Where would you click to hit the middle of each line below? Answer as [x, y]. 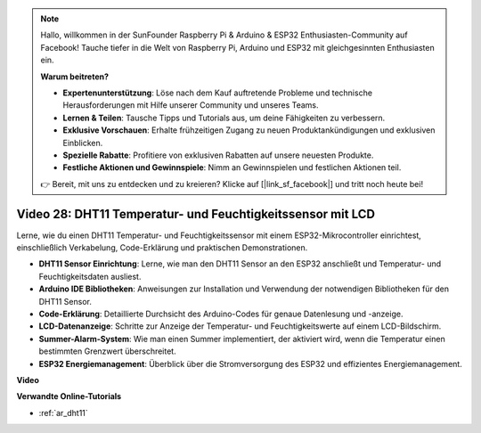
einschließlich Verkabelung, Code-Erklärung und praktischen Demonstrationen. [162, 247]
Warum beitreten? [75, 77]
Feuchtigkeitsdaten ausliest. [90, 276]
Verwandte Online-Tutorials [69, 396]
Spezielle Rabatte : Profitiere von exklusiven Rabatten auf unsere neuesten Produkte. [218, 155]
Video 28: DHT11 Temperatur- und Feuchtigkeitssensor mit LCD [196, 214]
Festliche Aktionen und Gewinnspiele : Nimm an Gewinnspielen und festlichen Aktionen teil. [232, 167]
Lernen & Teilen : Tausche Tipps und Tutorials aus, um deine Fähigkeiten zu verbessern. [224, 118]
